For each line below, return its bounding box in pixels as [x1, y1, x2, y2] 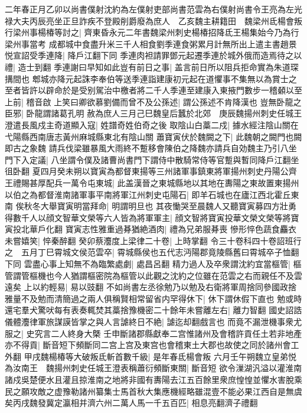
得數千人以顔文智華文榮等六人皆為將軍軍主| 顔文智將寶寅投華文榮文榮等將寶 [5, 211, 299, 223]
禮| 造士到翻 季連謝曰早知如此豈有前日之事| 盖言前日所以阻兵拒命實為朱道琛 [5, 60, 299, 73]
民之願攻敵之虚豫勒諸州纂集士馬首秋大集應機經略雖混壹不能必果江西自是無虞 [5, 385, 302, 397]
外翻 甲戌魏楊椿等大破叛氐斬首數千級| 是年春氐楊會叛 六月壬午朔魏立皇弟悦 [5, 350, 296, 362]
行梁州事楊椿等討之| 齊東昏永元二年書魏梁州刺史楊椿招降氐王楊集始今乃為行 [5, 26, 299, 38]
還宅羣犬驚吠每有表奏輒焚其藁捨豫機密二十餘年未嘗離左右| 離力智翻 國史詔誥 [5, 304, 302, 316]
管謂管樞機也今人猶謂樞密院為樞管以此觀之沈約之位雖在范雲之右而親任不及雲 [5, 269, 302, 281]
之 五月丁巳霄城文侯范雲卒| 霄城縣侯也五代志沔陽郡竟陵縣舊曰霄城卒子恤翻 [5, 246, 299, 258]
